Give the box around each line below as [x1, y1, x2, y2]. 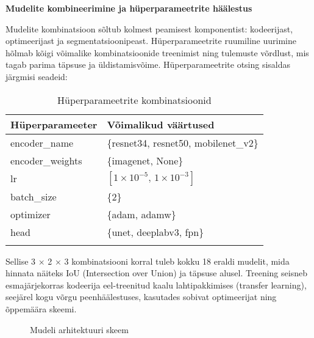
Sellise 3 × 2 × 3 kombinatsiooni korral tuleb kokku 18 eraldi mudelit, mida [5, 254, 290, 267]
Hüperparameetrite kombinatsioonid [57, 92, 212, 107]
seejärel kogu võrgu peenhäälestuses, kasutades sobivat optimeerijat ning [5, 290, 277, 303]
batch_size [10, 189, 57, 204]
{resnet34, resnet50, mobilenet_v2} [107, 135, 259, 150]
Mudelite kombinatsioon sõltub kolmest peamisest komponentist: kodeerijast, [5, 22, 293, 35]
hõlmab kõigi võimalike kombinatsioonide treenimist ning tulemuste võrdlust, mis [5, 46, 309, 59]
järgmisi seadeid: [5, 70, 68, 83]
